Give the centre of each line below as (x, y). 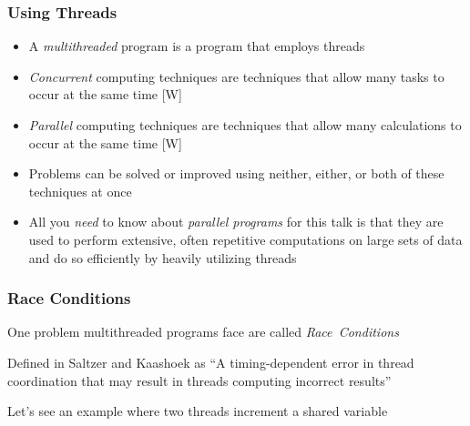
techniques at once (80, 191)
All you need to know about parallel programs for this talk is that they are (236, 222)
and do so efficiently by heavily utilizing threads (163, 257)
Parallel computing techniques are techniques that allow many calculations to (245, 125)
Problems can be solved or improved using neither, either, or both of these (236, 173)
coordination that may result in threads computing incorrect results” (199, 380)
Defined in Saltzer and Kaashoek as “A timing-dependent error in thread (211, 362)
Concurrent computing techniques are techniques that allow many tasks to (236, 76)
